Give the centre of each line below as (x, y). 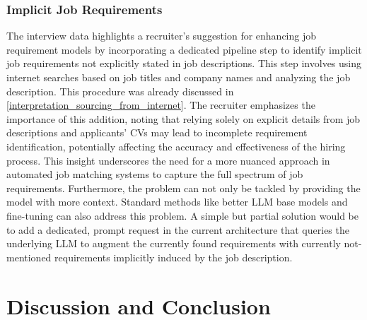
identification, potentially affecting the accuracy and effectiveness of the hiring (176, 146)
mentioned (29, 257)
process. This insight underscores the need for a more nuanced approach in (168, 160)
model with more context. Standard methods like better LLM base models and (177, 202)
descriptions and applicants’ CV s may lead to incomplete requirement (157, 132)
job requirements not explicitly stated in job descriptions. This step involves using (184, 63)
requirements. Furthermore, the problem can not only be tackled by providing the (183, 188)
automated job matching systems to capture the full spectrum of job (155, 174)
